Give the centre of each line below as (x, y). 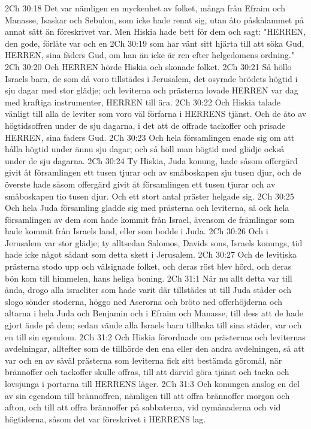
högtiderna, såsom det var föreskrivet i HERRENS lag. (105, 419)
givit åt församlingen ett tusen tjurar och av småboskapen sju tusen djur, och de (153, 172)
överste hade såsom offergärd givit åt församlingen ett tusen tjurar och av (140, 184)
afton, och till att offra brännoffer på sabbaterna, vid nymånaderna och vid (143, 407)
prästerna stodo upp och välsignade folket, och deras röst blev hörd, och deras (148, 266)
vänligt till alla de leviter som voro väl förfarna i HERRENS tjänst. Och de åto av (156, 114)
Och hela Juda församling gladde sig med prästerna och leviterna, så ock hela (147, 208)
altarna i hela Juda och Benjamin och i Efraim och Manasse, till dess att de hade (154, 313)
